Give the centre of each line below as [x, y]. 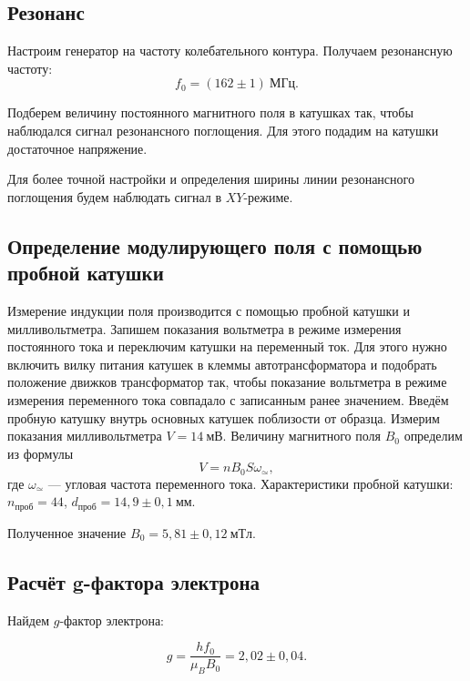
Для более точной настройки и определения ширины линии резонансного [211, 179]
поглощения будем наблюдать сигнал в [115, 196]
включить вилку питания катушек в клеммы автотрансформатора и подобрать [222, 364]
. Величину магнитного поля [301, 436]
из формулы [41, 453]
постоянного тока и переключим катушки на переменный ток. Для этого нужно [227, 346]
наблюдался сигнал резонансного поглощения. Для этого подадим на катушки [223, 130]
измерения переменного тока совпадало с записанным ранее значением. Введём [228, 399]
